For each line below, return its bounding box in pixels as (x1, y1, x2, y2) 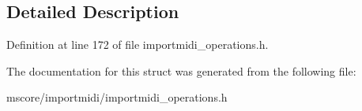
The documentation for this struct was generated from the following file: (6, 62, 356, 79)
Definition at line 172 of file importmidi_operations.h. (6, 36, 269, 53)
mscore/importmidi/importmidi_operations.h (6, 89, 228, 105)
